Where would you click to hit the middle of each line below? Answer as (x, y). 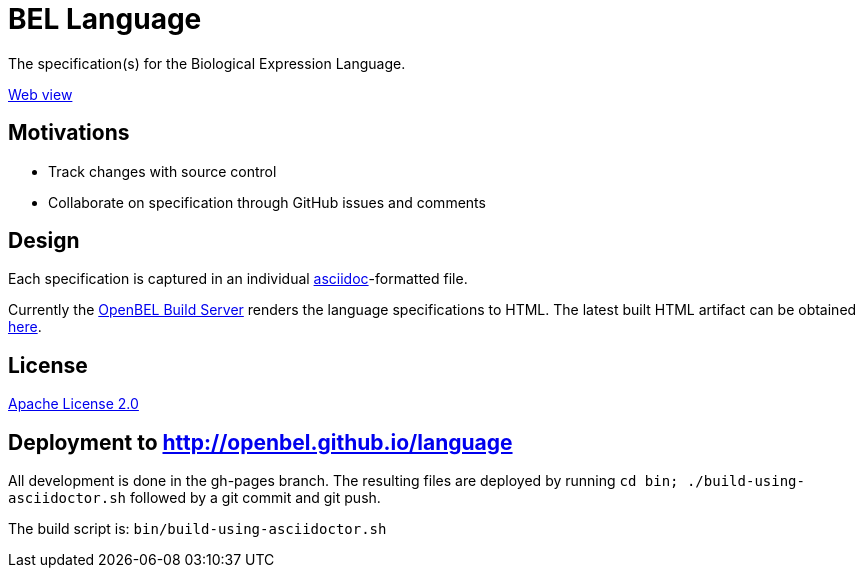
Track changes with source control (162, 171)
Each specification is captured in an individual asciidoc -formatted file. (238, 279)
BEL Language (105, 19)
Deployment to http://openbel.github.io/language (260, 442)
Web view (40, 94)
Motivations (69, 133)
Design (44, 241)
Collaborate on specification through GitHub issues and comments (267, 202)
